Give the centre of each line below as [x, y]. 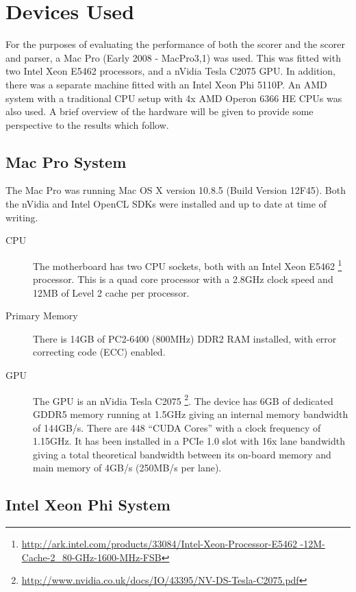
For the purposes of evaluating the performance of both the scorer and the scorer [175, 44]
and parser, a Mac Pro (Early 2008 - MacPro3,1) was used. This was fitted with [173, 57]
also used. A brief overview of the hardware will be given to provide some [160, 111]
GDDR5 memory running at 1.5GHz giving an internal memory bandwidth [191, 414]
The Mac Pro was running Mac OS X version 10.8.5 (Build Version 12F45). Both [176, 190]
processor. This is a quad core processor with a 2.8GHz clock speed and [183, 279]
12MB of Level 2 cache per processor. [111, 292]
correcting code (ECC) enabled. [99, 352]
